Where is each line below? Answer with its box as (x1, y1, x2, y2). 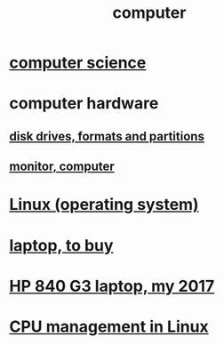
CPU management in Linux (9, 317, 209, 336)
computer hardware (9, 93, 159, 114)
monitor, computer (9, 159, 116, 174)
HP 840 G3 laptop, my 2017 (9, 276, 215, 296)
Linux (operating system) (9, 195, 199, 215)
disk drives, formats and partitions (9, 128, 204, 144)
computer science (9, 52, 147, 73)
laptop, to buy (9, 235, 114, 255)
